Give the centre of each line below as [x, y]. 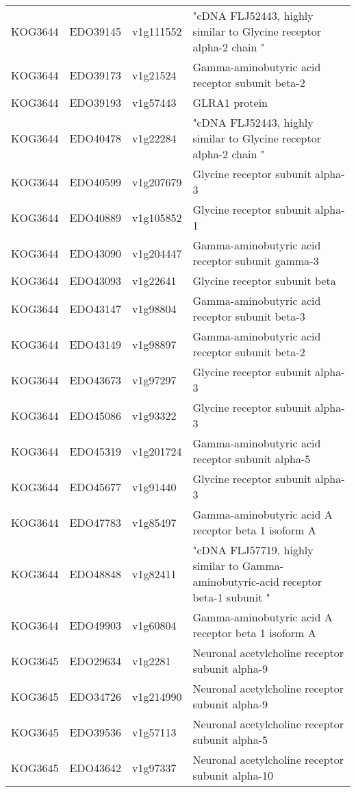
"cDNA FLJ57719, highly [253, 550]
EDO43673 [96, 380]
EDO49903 [96, 625]
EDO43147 [96, 308]
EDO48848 [96, 573]
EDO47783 [96, 522]
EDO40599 [96, 182]
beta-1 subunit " [231, 597]
